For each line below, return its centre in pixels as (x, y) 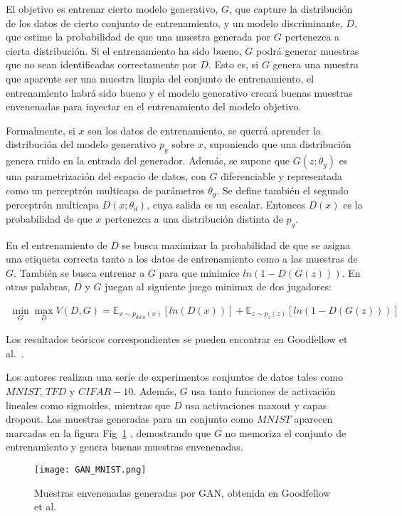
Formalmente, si (41, 130)
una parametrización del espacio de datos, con (106, 176)
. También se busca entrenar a (79, 272)
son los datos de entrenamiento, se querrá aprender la (204, 130)
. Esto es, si (233, 64)
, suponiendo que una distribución (277, 144)
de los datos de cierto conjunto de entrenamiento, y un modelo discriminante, (174, 22)
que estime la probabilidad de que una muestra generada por (138, 37)
